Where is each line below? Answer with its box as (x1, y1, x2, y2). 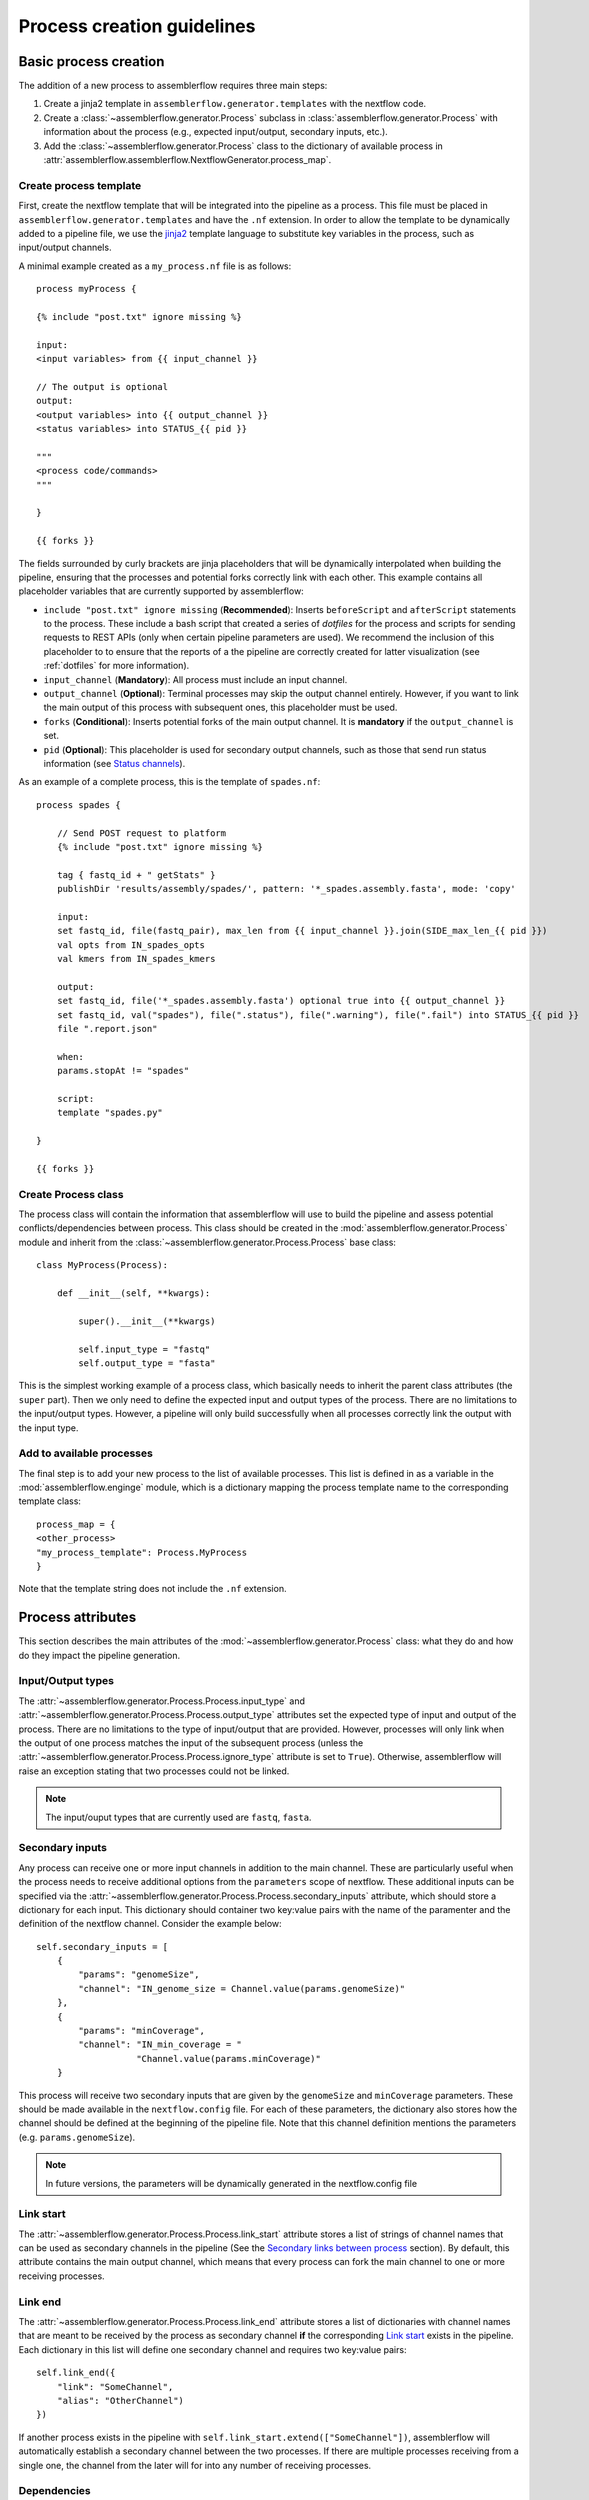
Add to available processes (18, 1446, 154, 1460)
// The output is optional (36, 381, 169, 392)
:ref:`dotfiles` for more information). (43, 660, 190, 672)
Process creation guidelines (18, 15, 256, 37)
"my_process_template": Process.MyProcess (36, 1546, 248, 1558)
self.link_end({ (36, 2367, 116, 2379)
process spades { (36, 799, 121, 810)
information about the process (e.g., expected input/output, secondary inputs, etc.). (43, 126, 389, 138)
